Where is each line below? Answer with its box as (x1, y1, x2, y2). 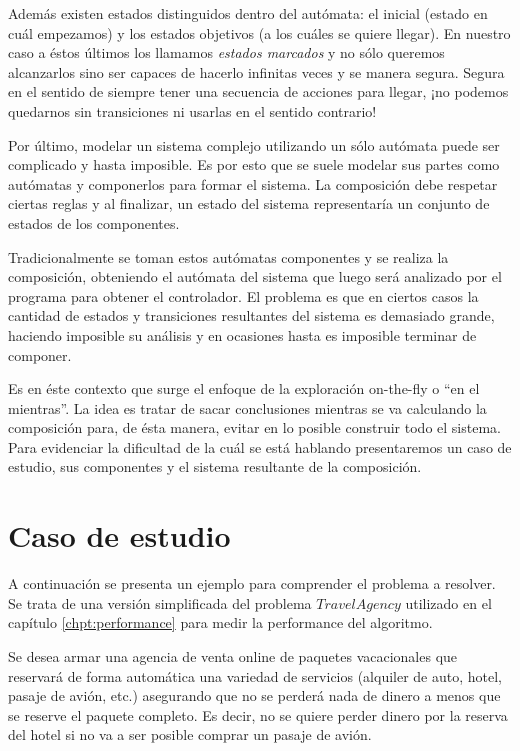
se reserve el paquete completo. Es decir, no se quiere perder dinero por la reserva (8, 704, 508, 725)
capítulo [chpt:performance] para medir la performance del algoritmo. (8, 612, 433, 633)
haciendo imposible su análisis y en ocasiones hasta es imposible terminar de (8, 324, 477, 345)
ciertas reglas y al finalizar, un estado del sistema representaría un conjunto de (8, 193, 490, 214)
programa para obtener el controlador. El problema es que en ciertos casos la (8, 285, 479, 306)
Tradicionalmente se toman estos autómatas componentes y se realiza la (8, 246, 449, 267)
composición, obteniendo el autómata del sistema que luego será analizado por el (8, 266, 502, 287)
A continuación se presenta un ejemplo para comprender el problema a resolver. (8, 573, 496, 594)
